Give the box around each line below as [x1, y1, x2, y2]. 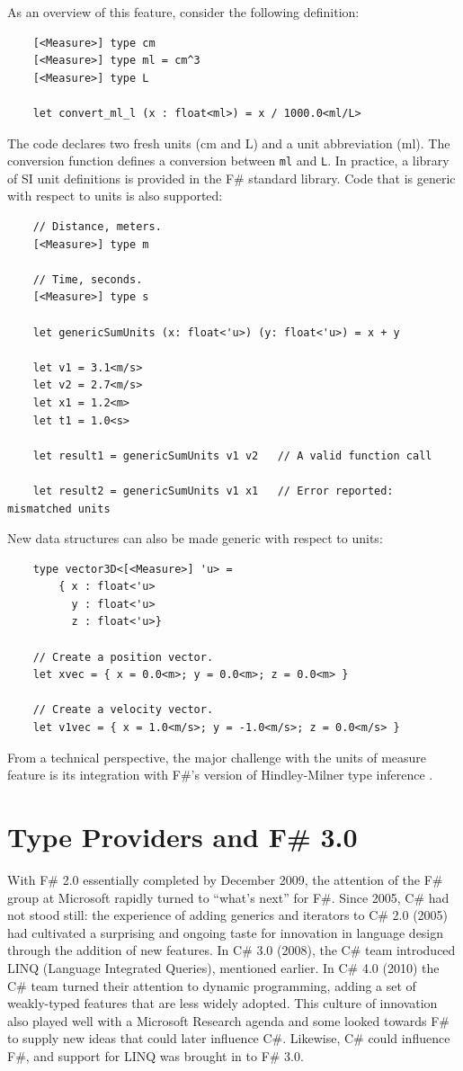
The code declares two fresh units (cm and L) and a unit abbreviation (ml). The [7, 133, 450, 152]
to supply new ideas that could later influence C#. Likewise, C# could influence [7, 1029, 450, 1048]
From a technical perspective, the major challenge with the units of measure [7, 747, 427, 766]
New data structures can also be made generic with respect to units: [7, 529, 383, 548]
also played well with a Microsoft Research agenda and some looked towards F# [7, 1011, 450, 1030]
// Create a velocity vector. [32, 703, 214, 717]
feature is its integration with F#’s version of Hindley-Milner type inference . [7, 765, 433, 784]
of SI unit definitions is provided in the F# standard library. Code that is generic [7, 168, 456, 187]
